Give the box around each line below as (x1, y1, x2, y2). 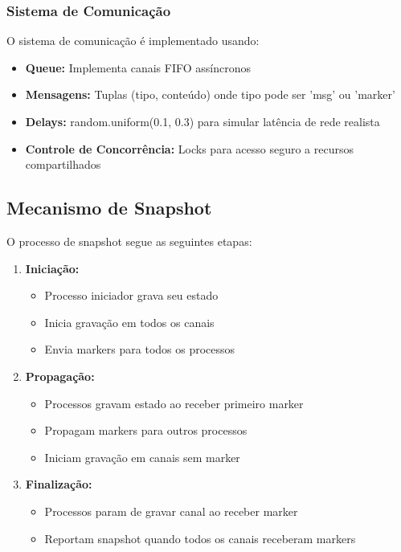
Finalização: (25, 476, 92, 493)
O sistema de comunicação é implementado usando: (6, 32, 260, 49)
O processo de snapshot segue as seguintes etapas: (6, 232, 252, 249)
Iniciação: (25, 260, 80, 276)
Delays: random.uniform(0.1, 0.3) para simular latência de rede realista (25, 113, 380, 129)
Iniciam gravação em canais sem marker (44, 448, 240, 465)
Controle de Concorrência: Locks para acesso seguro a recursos (25, 140, 354, 157)
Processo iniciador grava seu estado (44, 287, 219, 304)
